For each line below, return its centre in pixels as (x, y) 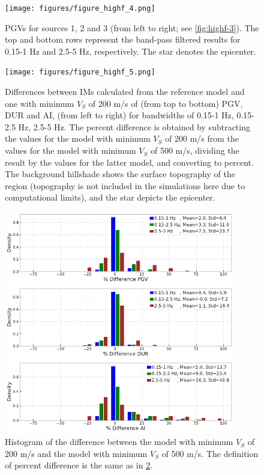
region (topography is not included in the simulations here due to (125, 185)
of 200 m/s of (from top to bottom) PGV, (166, 103)
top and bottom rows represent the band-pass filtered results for (123, 39)
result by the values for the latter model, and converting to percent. (129, 162)
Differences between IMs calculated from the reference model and (125, 92)
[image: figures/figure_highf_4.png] (80, 8)
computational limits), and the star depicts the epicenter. (110, 197)
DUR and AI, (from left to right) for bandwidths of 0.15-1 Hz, (119, 115)
